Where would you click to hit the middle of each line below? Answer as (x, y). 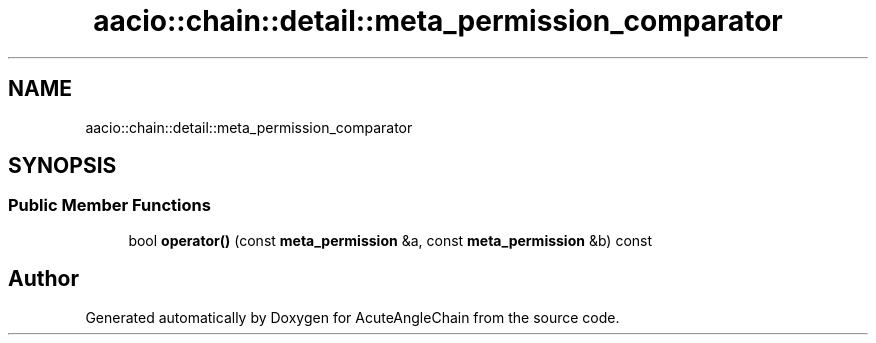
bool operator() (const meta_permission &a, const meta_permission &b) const (390, 240)
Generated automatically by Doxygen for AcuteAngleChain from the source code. (352, 317)
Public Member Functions (109, 205)
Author (43, 279)
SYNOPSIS (62, 166)
